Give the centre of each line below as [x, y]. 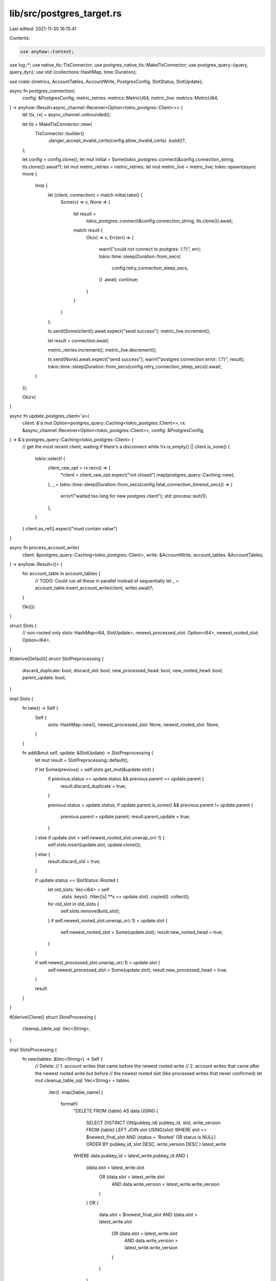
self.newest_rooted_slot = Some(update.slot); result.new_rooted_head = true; [142, 932]
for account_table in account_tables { [61, 573]
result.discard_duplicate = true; [93, 786]
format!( [69, 1104]
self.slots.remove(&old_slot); [90, 911]
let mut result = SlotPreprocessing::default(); [82, 760]
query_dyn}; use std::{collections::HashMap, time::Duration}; [73, 72]
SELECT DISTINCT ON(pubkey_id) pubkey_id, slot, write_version [153, 1123]
